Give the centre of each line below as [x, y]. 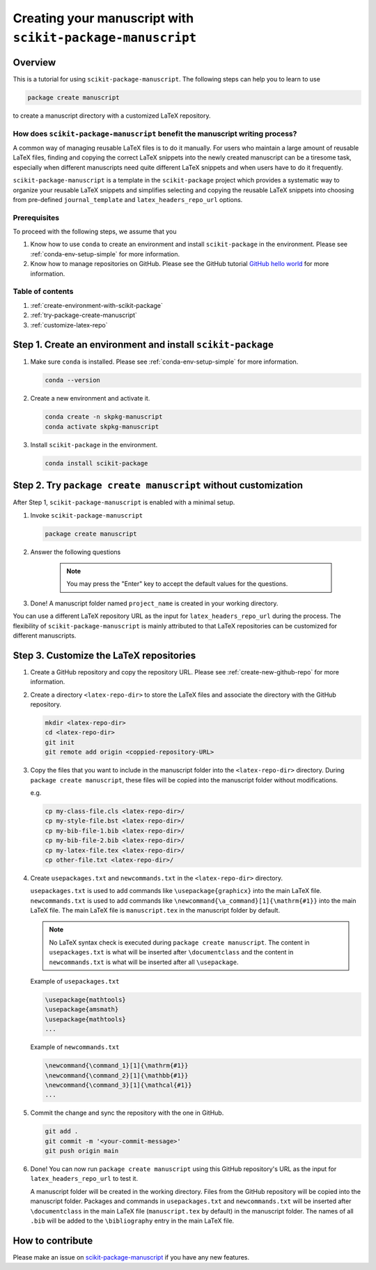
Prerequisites [36, 217]
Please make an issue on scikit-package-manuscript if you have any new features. [131, 1257]
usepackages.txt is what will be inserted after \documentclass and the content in [171, 952]
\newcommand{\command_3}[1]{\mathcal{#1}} [118, 1085]
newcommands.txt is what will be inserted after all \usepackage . [144, 962]
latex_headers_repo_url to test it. [84, 1179]
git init [60, 742]
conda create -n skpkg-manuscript [104, 417]
